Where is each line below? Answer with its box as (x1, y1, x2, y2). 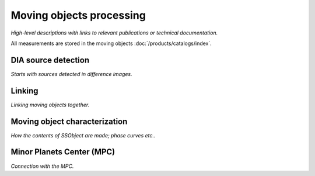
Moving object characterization (10, 116, 128, 126)
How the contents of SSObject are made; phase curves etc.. (10, 132, 156, 139)
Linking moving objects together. (10, 101, 90, 108)
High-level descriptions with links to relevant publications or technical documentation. (10, 29, 218, 36)
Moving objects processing (10, 9, 146, 22)
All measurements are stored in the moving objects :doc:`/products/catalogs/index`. (10, 40, 212, 47)
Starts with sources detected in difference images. (10, 70, 132, 77)
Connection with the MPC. (10, 163, 74, 170)
